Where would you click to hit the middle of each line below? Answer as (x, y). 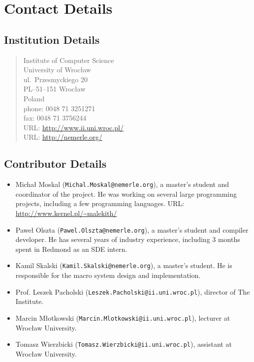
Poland (34, 98)
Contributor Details (55, 164)
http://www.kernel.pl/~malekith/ (66, 213)
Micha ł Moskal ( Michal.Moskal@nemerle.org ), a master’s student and (122, 184)
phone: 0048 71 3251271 (59, 108)
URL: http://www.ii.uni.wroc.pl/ (73, 127)
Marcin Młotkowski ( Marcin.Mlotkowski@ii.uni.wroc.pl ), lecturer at (123, 317)
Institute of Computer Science (69, 60)
